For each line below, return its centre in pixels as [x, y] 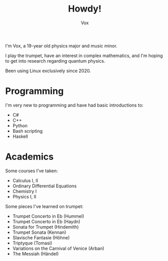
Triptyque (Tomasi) [32, 243]
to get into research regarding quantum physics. [55, 61]
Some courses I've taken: [32, 171]
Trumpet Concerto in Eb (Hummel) [48, 216]
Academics [30, 157]
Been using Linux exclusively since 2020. [48, 71]
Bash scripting [27, 131]
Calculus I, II [25, 180]
